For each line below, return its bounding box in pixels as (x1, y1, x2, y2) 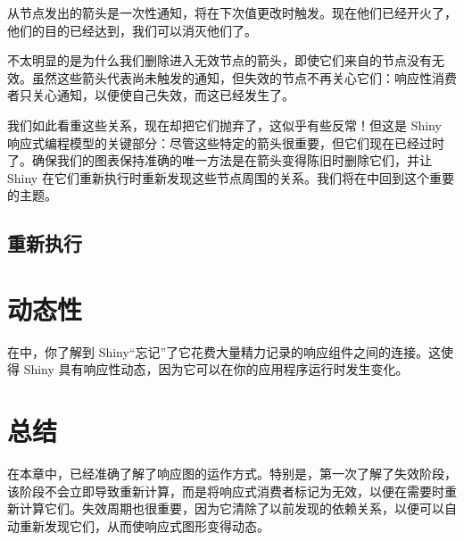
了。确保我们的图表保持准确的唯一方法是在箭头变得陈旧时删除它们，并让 (7, 151, 432, 170)
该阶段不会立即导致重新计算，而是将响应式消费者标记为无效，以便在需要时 (7, 481, 444, 500)
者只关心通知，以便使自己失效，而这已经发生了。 (7, 86, 294, 104)
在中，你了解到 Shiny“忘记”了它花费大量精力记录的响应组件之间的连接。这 (7, 342, 442, 361)
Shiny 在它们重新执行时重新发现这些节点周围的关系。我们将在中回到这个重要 (7, 168, 454, 187)
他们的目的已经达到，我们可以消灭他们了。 (7, 21, 257, 39)
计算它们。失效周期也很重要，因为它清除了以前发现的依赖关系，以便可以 (19, 499, 444, 518)
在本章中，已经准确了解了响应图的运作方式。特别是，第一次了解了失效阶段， (7, 464, 457, 483)
